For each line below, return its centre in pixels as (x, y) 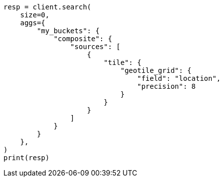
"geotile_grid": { (156, 70)
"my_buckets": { (68, 31)
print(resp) (27, 158)
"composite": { (83, 39)
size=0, (35, 15)
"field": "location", (179, 78)
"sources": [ (95, 47)
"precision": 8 (166, 86)
